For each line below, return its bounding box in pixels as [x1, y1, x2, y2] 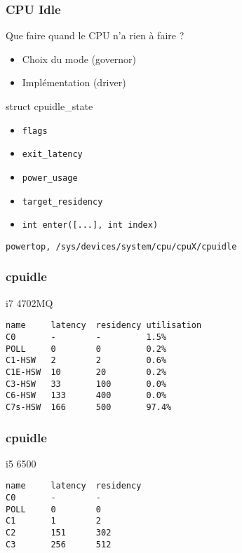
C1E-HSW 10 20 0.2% [6, 367, 167, 377]
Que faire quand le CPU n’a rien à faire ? [6, 28, 184, 43]
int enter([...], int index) [22, 220, 159, 231]
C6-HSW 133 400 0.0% [6, 390, 167, 401]
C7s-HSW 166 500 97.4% [6, 402, 172, 412]
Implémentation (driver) [22, 75, 126, 90]
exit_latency [22, 149, 83, 160]
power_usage [22, 172, 78, 183]
